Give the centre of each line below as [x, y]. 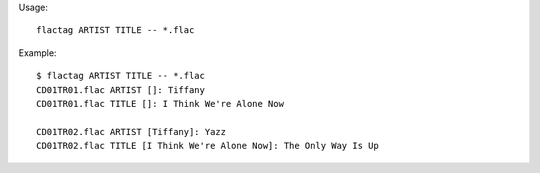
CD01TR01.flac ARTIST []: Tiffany [120, 89]
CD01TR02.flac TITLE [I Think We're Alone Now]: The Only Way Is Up [207, 146]
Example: [37, 52]
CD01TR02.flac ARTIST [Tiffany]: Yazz [131, 131]
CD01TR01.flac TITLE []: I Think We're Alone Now [160, 103]
